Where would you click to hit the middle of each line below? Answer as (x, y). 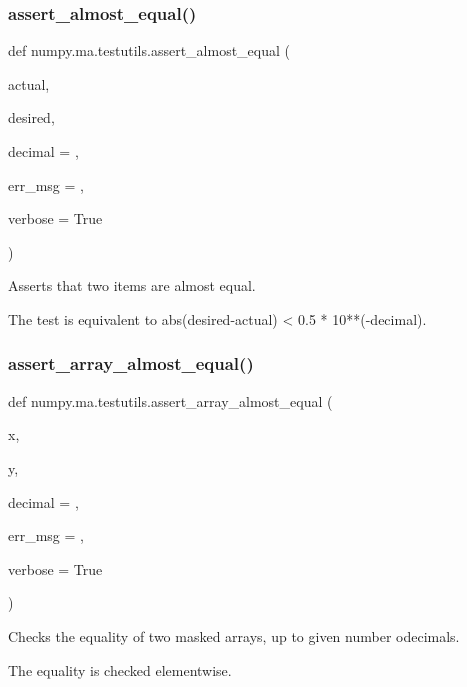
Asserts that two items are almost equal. (132, 285)
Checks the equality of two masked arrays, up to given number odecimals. (234, 635)
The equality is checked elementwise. (120, 669)
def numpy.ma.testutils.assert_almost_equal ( (149, 50)
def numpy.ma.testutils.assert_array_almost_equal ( (170, 400)
